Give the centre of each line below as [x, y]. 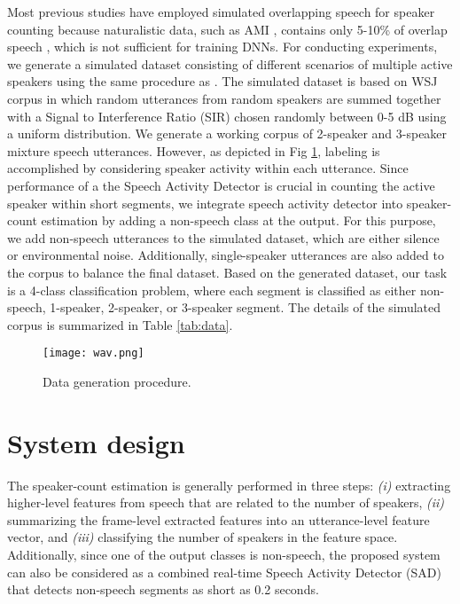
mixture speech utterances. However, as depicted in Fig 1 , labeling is [194, 150]
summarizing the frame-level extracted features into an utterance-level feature [218, 519]
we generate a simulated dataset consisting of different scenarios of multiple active [230, 63]
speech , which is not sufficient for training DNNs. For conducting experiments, [222, 47]
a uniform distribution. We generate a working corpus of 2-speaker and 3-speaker [227, 133]
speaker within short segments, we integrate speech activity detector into [205, 203]
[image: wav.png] [94, 353]
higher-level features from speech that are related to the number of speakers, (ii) [226, 502]
